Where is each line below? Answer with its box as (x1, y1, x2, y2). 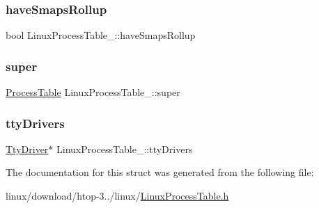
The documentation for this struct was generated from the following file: (6, 165, 314, 179)
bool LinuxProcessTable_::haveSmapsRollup (6, 28, 196, 42)
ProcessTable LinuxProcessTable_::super (6, 85, 180, 99)
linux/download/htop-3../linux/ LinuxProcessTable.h (6, 189, 229, 203)
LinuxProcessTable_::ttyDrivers (56, 141, 193, 156)
